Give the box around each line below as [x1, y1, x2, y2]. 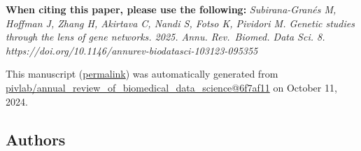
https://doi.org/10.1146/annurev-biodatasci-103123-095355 [6, 43, 258, 57]
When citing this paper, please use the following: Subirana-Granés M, [6, 2, 337, 16]
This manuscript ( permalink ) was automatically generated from [6, 66, 278, 81]
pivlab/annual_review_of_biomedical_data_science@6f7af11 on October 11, [6, 80, 337, 94]
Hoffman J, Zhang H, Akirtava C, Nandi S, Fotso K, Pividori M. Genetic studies [6, 15, 355, 30]
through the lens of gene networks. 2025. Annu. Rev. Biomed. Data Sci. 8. [6, 29, 325, 44]
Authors [6, 128, 66, 150]
